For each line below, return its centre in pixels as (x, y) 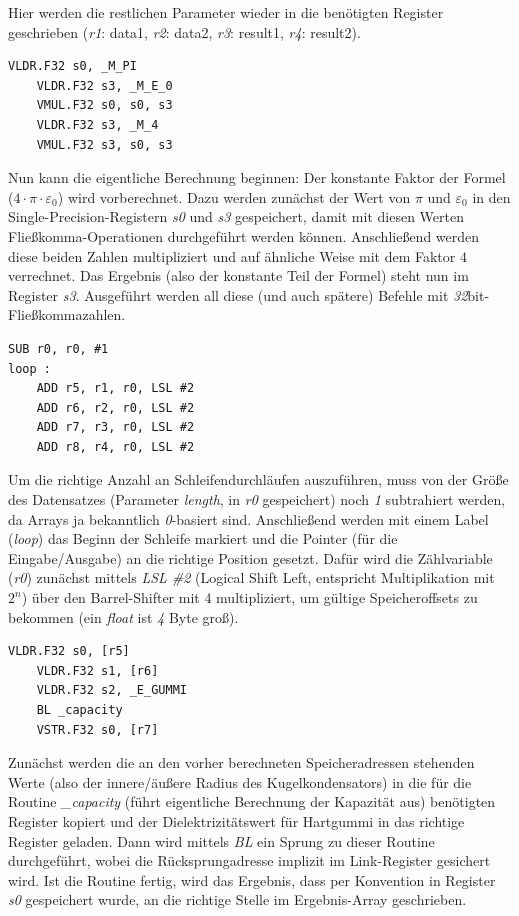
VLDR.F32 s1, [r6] (97, 670)
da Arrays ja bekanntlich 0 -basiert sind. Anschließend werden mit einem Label (248, 518)
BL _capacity (79, 710)
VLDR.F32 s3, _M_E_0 (104, 85)
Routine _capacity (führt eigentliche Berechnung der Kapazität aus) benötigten (252, 801)
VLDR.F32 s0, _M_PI (72, 66)
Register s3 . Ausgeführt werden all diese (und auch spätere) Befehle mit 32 (238, 294)
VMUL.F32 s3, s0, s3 (104, 144)
